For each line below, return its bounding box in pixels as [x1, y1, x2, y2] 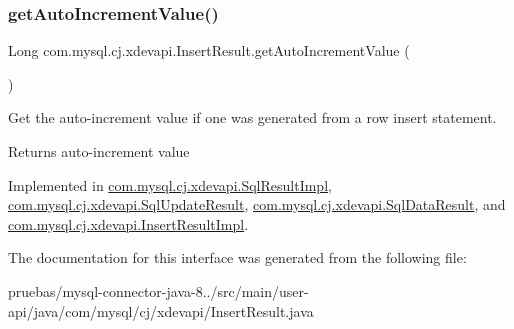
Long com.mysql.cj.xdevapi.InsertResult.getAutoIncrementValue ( [8, 40, 410, 61]
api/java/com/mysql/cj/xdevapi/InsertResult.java [8, 300, 314, 321]
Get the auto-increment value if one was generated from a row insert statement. [8, 107, 497, 128]
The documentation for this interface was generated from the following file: [8, 247, 467, 268]
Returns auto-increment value [8, 141, 190, 161]
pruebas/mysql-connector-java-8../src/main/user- [8, 280, 309, 301]
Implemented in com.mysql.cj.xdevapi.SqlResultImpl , [8, 174, 332, 195]
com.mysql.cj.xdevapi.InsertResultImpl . [8, 213, 249, 234]
